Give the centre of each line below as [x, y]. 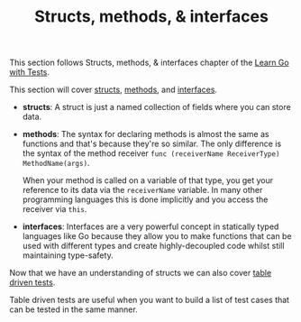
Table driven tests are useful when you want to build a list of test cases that [150, 300]
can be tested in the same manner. [73, 309]
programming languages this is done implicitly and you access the [145, 199]
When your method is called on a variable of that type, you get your [148, 180]
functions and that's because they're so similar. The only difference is [152, 144]
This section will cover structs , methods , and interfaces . [114, 90]
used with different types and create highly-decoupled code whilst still [153, 246]
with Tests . [30, 72]
